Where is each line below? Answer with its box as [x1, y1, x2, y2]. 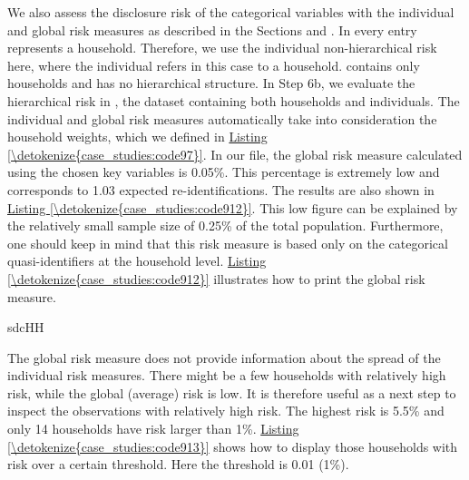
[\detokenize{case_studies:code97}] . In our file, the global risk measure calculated [7, 144, 463, 163]
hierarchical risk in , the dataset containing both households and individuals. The [7, 91, 460, 110]
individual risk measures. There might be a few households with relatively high [7, 366, 446, 385]
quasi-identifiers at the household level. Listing [7, 251, 267, 270]
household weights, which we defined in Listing [7, 127, 268, 146]
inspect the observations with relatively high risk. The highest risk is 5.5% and [7, 401, 445, 420]
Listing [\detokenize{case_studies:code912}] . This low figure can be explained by [7, 198, 458, 217]
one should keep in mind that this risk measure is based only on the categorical [7, 233, 448, 252]
